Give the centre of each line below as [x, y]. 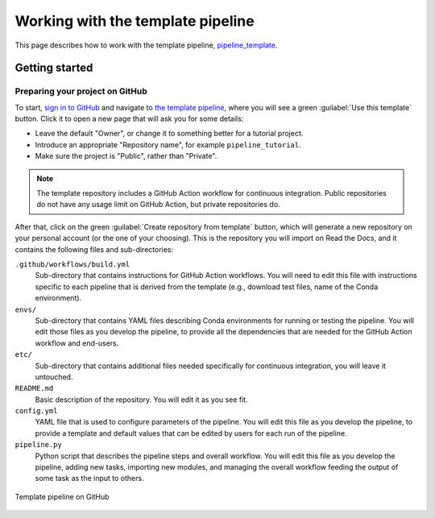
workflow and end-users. [77, 343]
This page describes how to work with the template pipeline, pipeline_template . [146, 45]
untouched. [54, 377]
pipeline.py [38, 445]
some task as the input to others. [89, 479]
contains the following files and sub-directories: [94, 249]
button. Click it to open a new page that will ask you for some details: [129, 119]
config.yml [36, 411]
